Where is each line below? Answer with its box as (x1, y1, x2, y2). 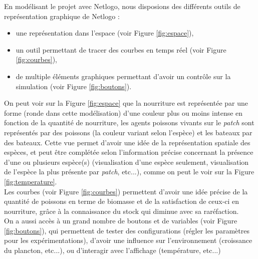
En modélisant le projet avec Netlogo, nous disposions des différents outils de (4, 1, 240, 11)
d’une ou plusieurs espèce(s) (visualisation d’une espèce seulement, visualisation (4, 156, 249, 167)
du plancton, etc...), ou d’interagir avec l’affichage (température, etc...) (4, 245, 221, 255)
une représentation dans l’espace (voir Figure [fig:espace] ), (16, 28, 194, 38)
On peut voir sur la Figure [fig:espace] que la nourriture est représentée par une (4, 98, 248, 108)
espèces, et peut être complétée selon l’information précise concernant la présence (4, 147, 253, 157)
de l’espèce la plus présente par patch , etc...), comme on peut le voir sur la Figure (4, 166, 254, 177)
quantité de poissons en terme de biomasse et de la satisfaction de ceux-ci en (4, 196, 239, 206)
